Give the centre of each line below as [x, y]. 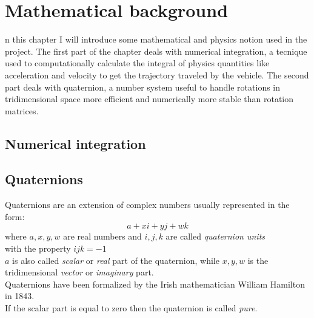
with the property [38, 248]
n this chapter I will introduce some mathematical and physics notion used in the [156, 39]
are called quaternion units [215, 236]
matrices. [22, 110]
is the [258, 260]
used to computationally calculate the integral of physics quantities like [137, 63]
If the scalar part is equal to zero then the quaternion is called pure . [131, 308]
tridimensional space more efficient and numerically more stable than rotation [149, 99]
